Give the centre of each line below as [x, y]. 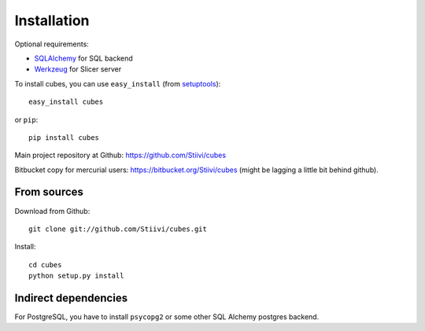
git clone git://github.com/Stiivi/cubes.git [118, 229]
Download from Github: [52, 211]
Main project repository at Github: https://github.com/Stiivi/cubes [120, 155]
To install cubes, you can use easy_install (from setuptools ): [118, 83]
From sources [49, 192]
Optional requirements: [52, 44]
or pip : [26, 120]
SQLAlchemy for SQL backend [83, 58]
